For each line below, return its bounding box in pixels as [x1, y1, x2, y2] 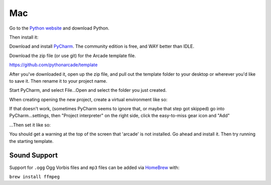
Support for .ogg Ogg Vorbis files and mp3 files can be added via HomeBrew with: [9, 164, 180, 170]
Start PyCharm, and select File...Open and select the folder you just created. [9, 87, 167, 93]
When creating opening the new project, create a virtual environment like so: [9, 96, 168, 102]
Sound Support [9, 151, 58, 160]
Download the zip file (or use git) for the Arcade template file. [9, 53, 136, 59]
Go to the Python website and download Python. [9, 25, 110, 31]
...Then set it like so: [9, 122, 51, 128]
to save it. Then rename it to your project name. [9, 78, 107, 84]
